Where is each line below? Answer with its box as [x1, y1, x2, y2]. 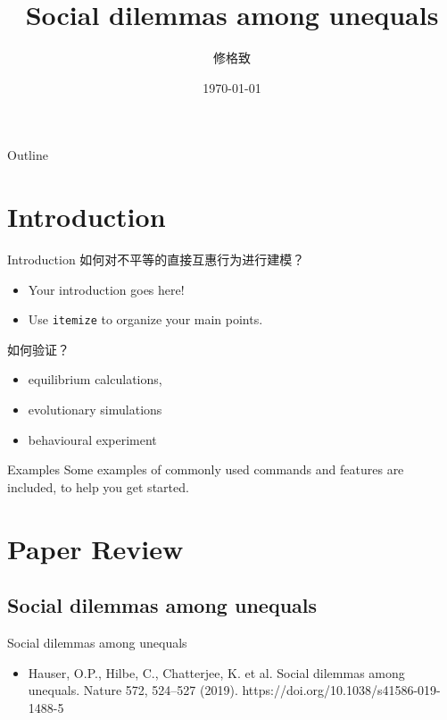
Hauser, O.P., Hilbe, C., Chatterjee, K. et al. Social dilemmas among [28, 663, 405, 682]
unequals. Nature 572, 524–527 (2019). [28, 681, 238, 699]
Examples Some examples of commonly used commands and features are [7, 460, 404, 479]
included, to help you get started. [7, 477, 189, 496]
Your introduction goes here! [28, 280, 185, 298]
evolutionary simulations [28, 400, 162, 419]
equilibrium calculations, [28, 370, 162, 389]
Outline [7, 146, 48, 164]
